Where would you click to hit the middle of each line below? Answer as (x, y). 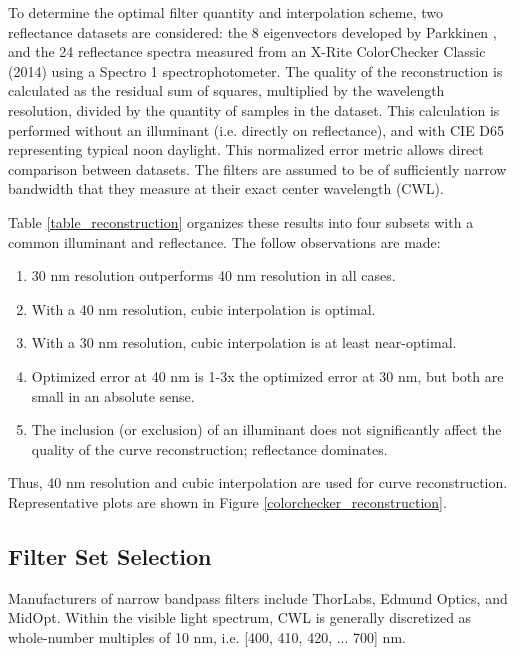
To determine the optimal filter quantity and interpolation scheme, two (225, 12)
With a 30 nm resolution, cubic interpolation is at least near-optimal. (244, 342)
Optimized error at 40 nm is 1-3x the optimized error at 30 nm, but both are (267, 375)
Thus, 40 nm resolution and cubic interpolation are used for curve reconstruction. (258, 482)
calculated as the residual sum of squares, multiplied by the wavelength (226, 90)
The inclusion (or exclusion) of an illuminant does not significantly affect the (266, 429)
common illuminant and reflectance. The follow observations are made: (224, 241)
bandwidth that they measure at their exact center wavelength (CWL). (226, 188)
